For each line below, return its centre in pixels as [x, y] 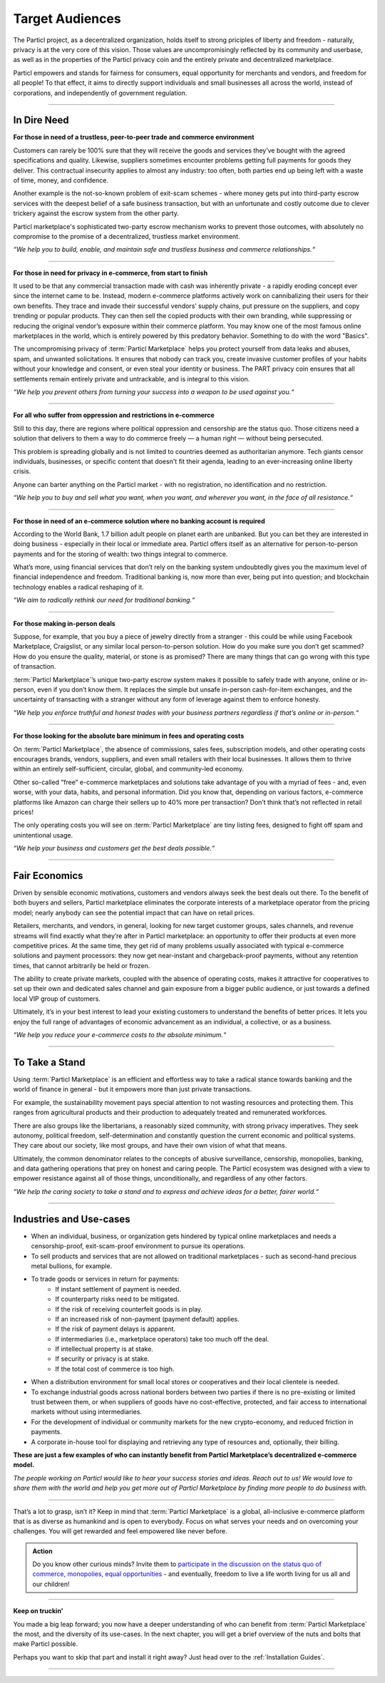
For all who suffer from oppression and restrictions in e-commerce [114, 415]
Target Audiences [67, 19]
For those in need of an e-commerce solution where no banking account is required [139, 521]
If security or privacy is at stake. [102, 1359]
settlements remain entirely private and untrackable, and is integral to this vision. [132, 379]
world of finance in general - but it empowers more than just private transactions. [133, 1089]
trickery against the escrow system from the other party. [96, 213]
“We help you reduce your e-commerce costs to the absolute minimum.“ [120, 1035]
